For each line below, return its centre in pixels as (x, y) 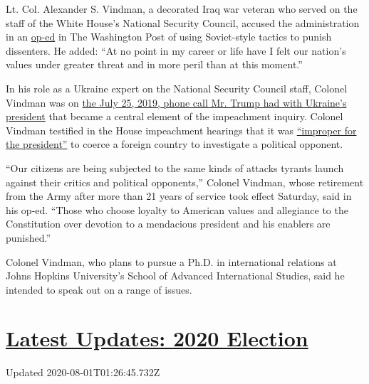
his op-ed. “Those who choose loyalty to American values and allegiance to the (177, 209)
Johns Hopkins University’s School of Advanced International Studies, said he (175, 276)
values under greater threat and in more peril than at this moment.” (154, 64)
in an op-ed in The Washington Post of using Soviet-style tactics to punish (169, 37)
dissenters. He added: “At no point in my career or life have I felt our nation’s (176, 50)
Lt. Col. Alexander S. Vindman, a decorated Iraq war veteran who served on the (182, 9)
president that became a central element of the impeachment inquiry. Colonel (175, 116)
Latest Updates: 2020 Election (157, 338)
